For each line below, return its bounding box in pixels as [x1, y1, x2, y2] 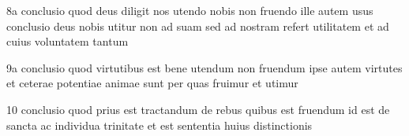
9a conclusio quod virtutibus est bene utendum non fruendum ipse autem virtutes [6, 59, 403, 75]
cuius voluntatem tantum [6, 33, 129, 50]
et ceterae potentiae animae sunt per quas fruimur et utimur [6, 75, 298, 91]
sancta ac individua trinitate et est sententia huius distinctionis [6, 116, 313, 133]
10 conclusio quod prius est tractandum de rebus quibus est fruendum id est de [6, 101, 390, 117]
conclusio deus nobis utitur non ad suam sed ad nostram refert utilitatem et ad [6, 17, 389, 34]
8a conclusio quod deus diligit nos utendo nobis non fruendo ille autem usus [6, 2, 373, 18]
